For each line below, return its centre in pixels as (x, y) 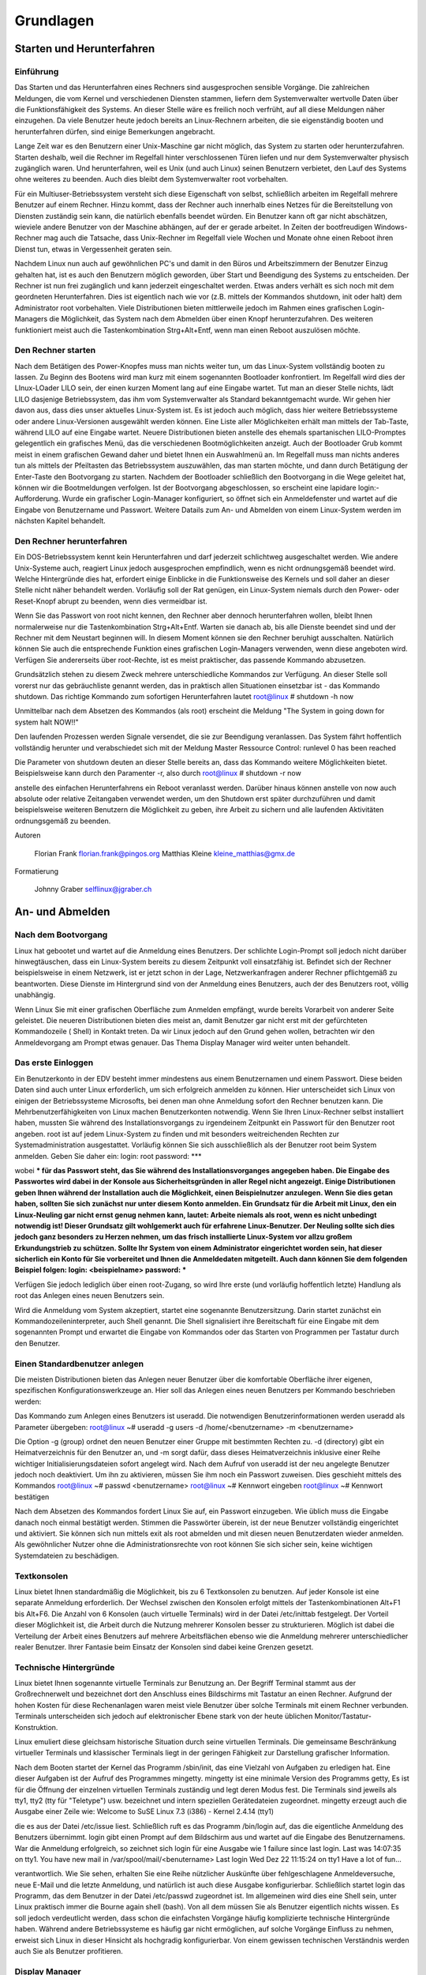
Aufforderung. (37, 498)
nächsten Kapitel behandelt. (60, 521)
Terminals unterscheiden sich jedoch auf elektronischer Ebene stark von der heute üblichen (164, 1716)
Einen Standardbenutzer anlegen (79, 1364)
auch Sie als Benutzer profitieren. (69, 1951)
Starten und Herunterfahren (85, 49)
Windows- (390, 227)
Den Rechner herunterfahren (71, 541)
